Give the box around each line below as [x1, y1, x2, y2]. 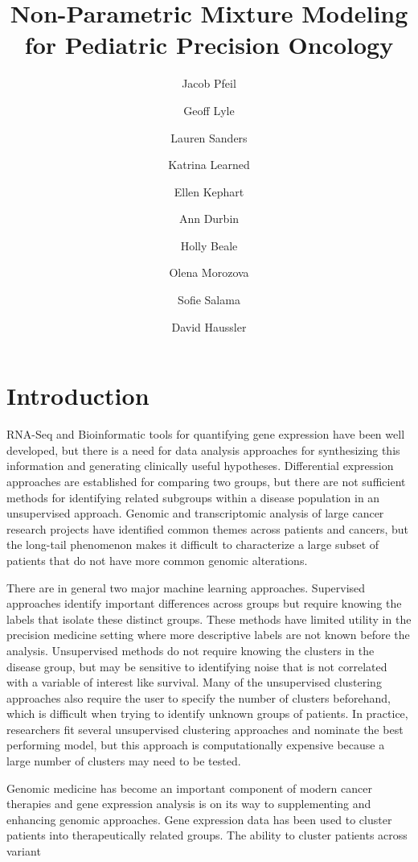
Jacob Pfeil [182, 75, 236, 92]
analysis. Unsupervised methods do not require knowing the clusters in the [6, 641, 375, 658]
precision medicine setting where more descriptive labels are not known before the [6, 626, 410, 643]
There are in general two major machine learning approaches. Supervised [6, 579, 366, 596]
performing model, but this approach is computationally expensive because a [6, 736, 385, 753]
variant [6, 843, 41, 860]
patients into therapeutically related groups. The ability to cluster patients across [6, 827, 408, 843]
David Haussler [171, 318, 247, 335]
